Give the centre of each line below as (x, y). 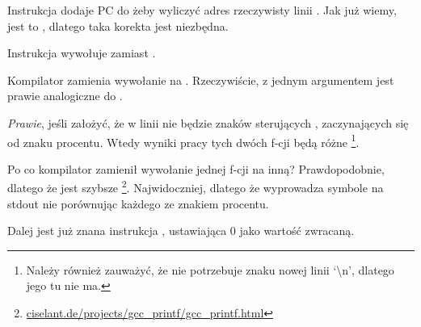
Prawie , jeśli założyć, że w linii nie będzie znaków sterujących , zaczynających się (208, 122)
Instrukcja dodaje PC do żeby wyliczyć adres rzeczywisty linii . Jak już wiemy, (202, 10)
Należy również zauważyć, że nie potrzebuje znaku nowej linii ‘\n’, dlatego (210, 269)
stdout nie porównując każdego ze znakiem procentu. (138, 203)
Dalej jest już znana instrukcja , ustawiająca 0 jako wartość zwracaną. (181, 231)
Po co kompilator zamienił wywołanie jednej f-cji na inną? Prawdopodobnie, (196, 168)
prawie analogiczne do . (65, 96)
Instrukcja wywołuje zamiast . (82, 53)
